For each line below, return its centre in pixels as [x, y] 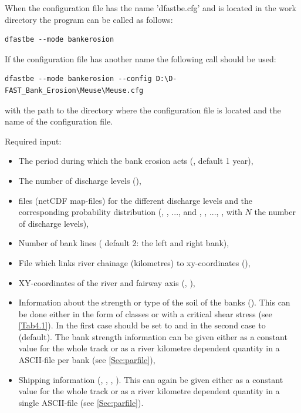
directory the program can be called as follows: [89, 19]
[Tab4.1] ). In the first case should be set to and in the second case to [142, 325]
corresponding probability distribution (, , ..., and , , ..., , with [130, 212]
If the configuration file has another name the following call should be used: [141, 58]
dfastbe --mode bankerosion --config [78, 79]
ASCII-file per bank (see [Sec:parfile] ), [87, 360]
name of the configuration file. [59, 121]
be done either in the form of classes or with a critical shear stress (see [145, 313]
